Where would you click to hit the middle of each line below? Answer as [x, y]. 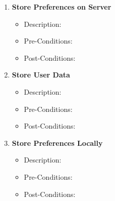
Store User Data [41, 75]
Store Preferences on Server [62, 7]
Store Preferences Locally [57, 143]
